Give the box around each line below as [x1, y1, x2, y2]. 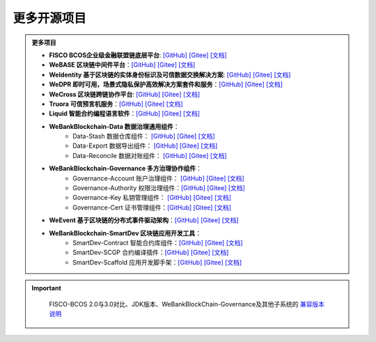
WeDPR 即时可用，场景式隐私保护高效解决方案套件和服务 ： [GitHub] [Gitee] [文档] [49, 80, 283, 88]
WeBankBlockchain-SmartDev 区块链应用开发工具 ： [49, 228, 202, 237]
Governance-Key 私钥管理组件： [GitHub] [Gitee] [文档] [72, 194, 232, 202]
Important [31, 284, 62, 293]
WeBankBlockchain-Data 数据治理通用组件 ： [49, 122, 180, 130]
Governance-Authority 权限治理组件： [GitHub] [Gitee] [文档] [72, 184, 245, 192]
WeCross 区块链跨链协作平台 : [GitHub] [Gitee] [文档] [49, 90, 201, 98]
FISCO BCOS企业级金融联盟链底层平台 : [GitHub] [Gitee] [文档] [49, 51, 228, 59]
